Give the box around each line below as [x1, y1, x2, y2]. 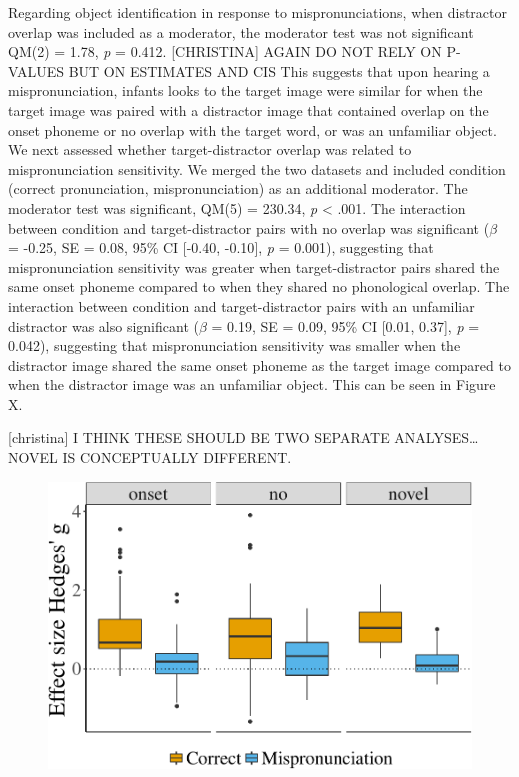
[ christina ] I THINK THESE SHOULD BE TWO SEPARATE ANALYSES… [8, 427, 479, 448]
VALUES [8, 60, 65, 81]
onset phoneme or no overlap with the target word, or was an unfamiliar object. [8, 119, 497, 140]
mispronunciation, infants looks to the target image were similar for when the [8, 80, 483, 101]
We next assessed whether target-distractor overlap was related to [8, 139, 412, 160]
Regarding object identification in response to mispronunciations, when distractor [8, 2, 507, 22]
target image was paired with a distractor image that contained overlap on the [8, 99, 489, 120]
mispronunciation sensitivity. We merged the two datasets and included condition [8, 158, 506, 179]
